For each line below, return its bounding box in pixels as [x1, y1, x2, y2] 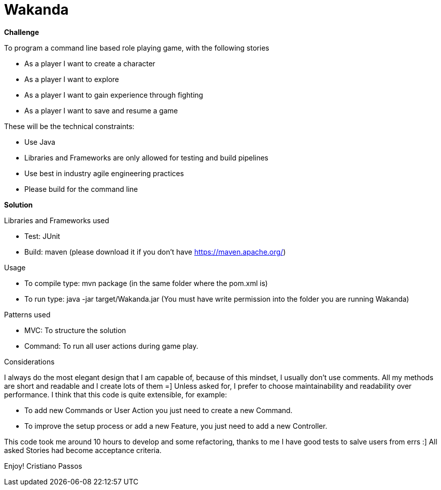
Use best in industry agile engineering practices [24, 169, 184, 178]
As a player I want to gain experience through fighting [24, 90, 204, 99]
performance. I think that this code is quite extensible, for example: [4, 390, 227, 399]
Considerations [4, 357, 55, 366]
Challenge [4, 27, 39, 36]
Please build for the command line [24, 184, 138, 193]
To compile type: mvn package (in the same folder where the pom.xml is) [24, 278, 268, 288]
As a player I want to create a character [24, 59, 155, 68]
